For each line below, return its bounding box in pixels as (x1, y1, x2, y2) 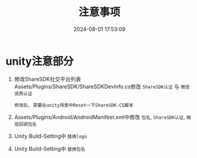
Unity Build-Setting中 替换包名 (14, 145, 86, 152)
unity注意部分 (5, 54, 74, 68)
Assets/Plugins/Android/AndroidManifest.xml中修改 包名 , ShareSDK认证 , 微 (14, 113, 191, 120)
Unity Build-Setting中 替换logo (14, 132, 87, 140)
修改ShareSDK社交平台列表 (14, 75, 82, 82)
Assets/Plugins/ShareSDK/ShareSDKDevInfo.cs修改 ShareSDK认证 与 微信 (14, 83, 190, 90)
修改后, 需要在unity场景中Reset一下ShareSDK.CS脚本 (14, 102, 134, 108)
